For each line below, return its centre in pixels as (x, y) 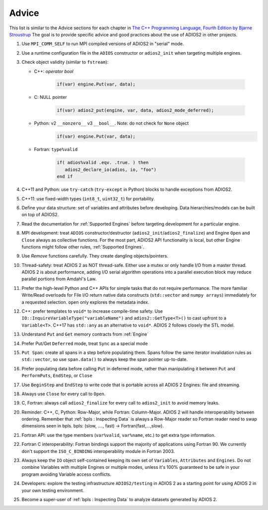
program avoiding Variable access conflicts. (67, 474)
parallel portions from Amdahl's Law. (59, 279)
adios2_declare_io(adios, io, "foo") (110, 170)
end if (65, 177)
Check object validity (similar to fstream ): (65, 62)
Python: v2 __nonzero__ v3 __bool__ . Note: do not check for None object (111, 123)
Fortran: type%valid (56, 150)
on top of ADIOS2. (40, 215)
